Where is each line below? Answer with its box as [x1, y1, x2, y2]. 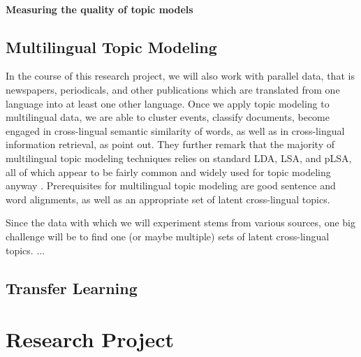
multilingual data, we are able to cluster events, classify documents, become [6, 110, 330, 124]
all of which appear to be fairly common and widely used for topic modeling [6, 164, 331, 179]
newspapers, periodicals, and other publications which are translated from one [6, 82, 340, 96]
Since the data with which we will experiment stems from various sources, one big [6, 215, 355, 230]
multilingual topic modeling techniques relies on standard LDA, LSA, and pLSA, [6, 150, 352, 165]
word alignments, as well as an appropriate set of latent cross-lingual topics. [6, 191, 330, 206]
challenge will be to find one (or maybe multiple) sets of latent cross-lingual [6, 228, 330, 243]
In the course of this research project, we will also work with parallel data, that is [6, 68, 355, 83]
